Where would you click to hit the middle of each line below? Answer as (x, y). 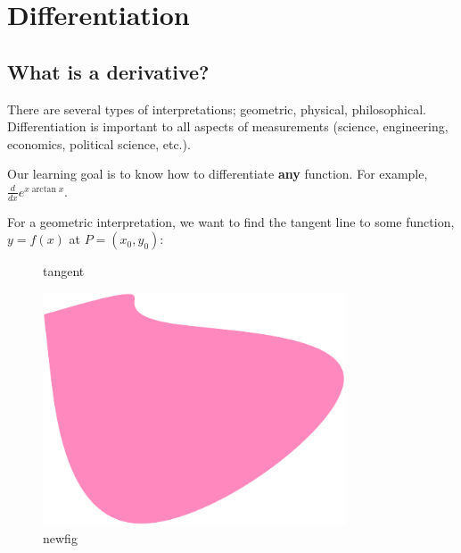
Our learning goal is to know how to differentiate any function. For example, (218, 174)
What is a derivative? (108, 71)
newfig (60, 537)
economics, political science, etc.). (99, 143)
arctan (44, 189)
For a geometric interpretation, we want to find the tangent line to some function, (231, 221)
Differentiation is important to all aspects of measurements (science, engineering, (228, 126)
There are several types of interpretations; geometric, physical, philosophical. (217, 109)
